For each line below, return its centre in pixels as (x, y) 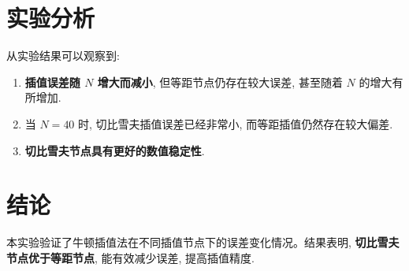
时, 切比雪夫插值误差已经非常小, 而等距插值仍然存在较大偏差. (236, 123)
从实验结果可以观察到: (63, 56)
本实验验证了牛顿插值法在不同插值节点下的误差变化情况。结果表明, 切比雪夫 (203, 242)
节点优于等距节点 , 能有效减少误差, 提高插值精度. (130, 257)
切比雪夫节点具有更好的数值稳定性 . (115, 150)
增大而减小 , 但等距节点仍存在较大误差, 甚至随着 (220, 82)
